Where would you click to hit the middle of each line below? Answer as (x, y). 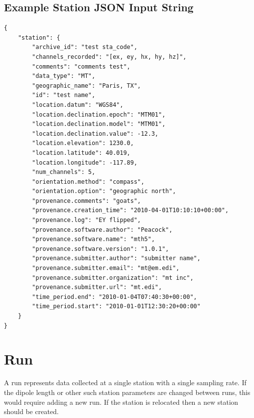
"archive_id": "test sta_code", (85, 47)
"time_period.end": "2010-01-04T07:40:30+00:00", (114, 297)
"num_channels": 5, (64, 172)
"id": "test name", (64, 95)
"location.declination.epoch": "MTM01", (99, 114)
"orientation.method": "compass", (88, 182)
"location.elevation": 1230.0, (83, 143)
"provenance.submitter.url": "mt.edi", (97, 287)
